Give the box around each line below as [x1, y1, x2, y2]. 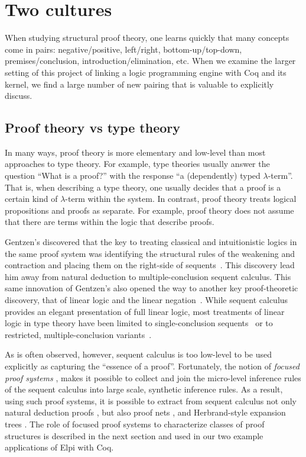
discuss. [5, 89, 32, 102]
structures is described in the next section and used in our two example [5, 429, 263, 442]
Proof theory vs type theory [5, 118, 181, 137]
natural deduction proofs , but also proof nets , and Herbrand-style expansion [5, 406, 286, 419]
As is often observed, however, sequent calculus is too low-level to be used [5, 348, 272, 361]
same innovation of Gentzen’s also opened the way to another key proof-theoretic [5, 282, 298, 294]
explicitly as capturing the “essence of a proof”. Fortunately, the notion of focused [5, 359, 300, 372]
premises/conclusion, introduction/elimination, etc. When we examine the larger [5, 54, 296, 67]
